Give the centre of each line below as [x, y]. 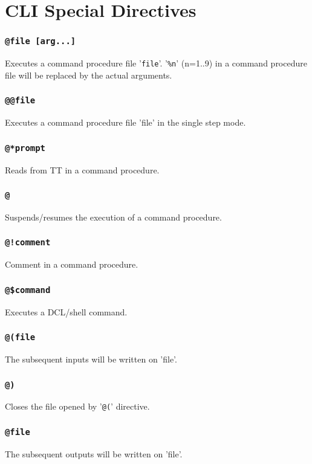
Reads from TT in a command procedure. [82, 169]
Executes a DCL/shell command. [66, 311]
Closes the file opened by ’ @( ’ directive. [77, 406]
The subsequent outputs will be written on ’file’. [94, 453]
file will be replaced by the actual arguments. [89, 75]
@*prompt [25, 148]
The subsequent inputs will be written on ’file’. [91, 359]
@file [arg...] [41, 41]
